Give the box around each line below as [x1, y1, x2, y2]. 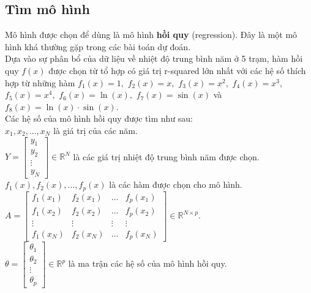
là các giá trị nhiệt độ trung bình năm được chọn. [73, 150, 260, 163]
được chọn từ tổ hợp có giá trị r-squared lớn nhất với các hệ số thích [48, 64, 306, 76]
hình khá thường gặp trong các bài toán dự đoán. [5, 40, 191, 53]
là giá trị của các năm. [53, 124, 138, 136]
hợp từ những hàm [5, 76, 75, 89]
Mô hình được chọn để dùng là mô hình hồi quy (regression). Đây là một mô [5, 28, 298, 41]
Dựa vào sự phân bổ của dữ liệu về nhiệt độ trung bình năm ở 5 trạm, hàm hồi [5, 52, 303, 65]
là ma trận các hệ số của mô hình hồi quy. [68, 257, 227, 270]
